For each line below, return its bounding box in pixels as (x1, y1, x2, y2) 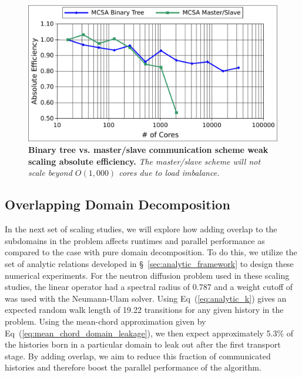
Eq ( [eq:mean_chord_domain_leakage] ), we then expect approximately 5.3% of (5, 326, 294, 339)
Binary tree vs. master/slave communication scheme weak (28, 144, 269, 156)
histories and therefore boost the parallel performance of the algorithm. (5, 361, 261, 373)
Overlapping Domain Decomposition (5, 195, 230, 213)
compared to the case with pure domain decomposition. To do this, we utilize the (5, 246, 297, 258)
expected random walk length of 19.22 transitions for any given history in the (5, 303, 284, 316)
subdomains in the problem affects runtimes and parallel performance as (5, 234, 265, 246)
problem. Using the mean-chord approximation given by (5, 315, 206, 328)
